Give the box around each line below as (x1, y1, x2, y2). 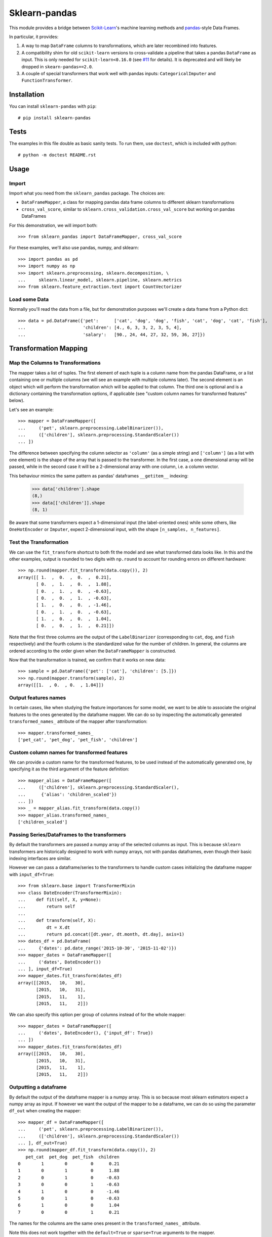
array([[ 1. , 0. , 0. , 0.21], (18, 574, 112, 580)
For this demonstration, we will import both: (9, 222, 98, 228)
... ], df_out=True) (18, 1140, 68, 1145)
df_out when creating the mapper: (9, 1108, 81, 1114)
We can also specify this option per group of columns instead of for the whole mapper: (9, 1012, 186, 1018)
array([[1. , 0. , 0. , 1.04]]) (18, 682, 104, 688)
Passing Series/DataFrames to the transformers (9, 831, 126, 838)
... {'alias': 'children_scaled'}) (18, 792, 117, 797)
